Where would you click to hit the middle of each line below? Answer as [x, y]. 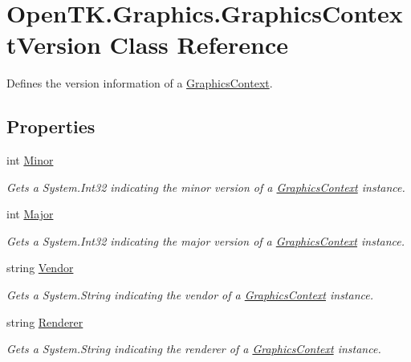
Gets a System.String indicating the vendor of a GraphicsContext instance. [190, 295]
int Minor [30, 160]
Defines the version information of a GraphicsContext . [140, 83]
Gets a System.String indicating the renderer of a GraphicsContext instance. [194, 349]
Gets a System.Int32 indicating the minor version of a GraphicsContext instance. [206, 187]
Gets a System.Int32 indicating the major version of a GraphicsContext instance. [206, 240]
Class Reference [199, 45]
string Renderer [45, 321]
